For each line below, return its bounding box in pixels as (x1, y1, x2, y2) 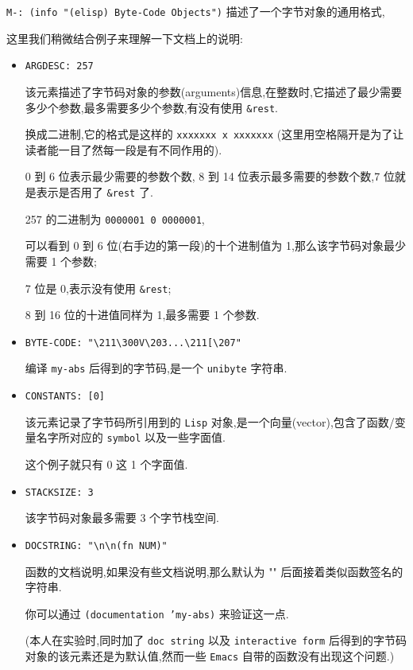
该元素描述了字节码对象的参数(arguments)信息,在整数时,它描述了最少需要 (25, 83, 402, 99)
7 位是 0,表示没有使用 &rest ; (25, 279, 172, 296)
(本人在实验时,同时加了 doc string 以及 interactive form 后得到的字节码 (25, 632, 407, 649)
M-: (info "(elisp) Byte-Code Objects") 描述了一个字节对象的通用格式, (6, 3, 385, 19)
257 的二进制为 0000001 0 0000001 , (25, 210, 205, 227)
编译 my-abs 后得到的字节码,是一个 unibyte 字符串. (25, 360, 288, 376)
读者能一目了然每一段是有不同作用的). (25, 141, 222, 158)
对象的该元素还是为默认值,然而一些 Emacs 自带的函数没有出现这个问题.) (25, 648, 395, 664)
